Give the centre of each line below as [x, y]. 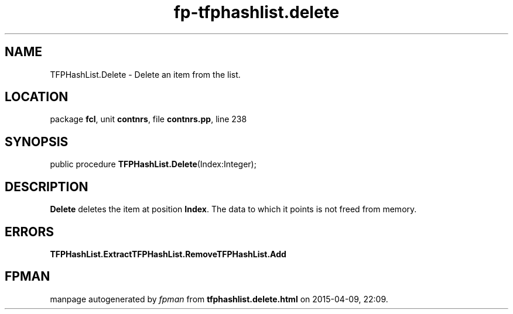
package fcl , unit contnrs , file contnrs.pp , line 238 [148, 119]
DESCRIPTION [47, 187]
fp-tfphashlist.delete [256, 12]
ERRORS [30, 232]
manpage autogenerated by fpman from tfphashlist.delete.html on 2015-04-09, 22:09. [219, 299]
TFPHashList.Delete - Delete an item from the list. [145, 74]
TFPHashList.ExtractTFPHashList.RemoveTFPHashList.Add [168, 254]
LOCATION [37, 97]
